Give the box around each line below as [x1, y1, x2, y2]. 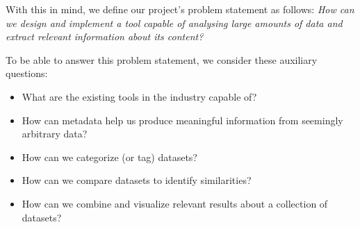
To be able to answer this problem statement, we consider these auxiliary [6, 52, 318, 67]
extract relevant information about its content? [6, 29, 204, 44]
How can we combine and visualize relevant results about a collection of [22, 196, 328, 210]
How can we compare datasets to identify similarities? [22, 173, 252, 187]
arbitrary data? [22, 126, 88, 141]
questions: [6, 66, 48, 81]
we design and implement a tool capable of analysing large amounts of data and [6, 15, 343, 30]
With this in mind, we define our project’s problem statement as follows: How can [6, 2, 354, 16]
